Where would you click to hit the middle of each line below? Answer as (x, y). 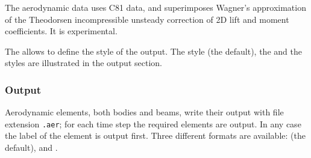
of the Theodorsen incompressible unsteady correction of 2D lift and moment (147, 19)
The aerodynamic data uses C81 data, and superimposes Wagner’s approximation (155, 7)
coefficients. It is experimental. (61, 31)
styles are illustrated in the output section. (83, 63)
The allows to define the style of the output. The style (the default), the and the (153, 51)
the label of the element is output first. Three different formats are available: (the (155, 135)
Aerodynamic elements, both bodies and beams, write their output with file (144, 112)
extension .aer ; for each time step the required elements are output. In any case (153, 123)
